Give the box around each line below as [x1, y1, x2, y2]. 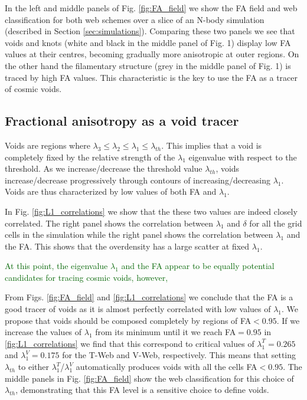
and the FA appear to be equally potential [121, 260, 275, 272]
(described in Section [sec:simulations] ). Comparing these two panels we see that [5, 25, 295, 37]
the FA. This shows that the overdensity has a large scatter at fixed [5, 240, 250, 252]
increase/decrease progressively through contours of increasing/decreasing [5, 173, 271, 186]
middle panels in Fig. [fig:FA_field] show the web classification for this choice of [5, 372, 294, 384]
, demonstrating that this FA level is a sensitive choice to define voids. [15, 383, 269, 396]
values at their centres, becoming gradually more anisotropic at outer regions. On [5, 48, 299, 60]
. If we [276, 314, 300, 326]
